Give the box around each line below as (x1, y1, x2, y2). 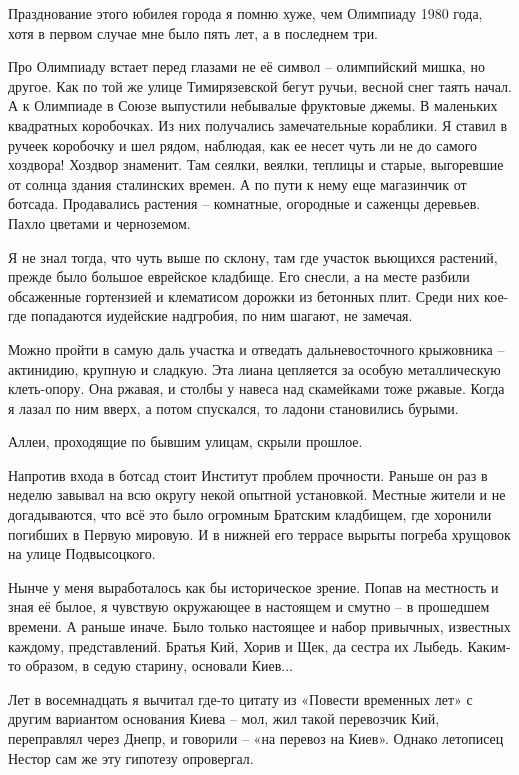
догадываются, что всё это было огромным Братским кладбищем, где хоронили (8, 504, 492, 525)
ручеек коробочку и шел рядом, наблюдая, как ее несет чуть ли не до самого (8, 134, 478, 155)
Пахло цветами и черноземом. (8, 212, 191, 233)
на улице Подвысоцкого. (8, 543, 156, 564)
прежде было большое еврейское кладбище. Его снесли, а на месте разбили (8, 266, 470, 287)
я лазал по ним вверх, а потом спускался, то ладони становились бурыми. (8, 397, 459, 418)
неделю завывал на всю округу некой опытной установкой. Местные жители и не (8, 484, 506, 505)
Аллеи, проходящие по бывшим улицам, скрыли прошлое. (8, 431, 363, 452)
